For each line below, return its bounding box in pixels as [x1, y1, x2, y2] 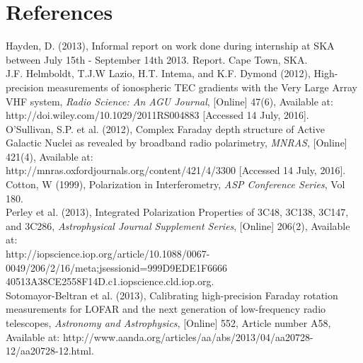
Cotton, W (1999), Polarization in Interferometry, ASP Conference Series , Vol [6, 177, 345, 192]
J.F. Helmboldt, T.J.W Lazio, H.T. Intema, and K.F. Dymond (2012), [6, 66, 311, 81]
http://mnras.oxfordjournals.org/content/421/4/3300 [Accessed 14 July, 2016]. [6, 163, 346, 178]
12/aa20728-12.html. [6, 343, 94, 358]
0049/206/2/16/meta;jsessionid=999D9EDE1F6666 [6, 260, 228, 275]
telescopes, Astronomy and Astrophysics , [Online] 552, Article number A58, [6, 316, 331, 330]
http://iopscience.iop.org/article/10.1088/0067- [6, 246, 210, 261]
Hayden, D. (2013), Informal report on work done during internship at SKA [6, 38, 335, 53]
